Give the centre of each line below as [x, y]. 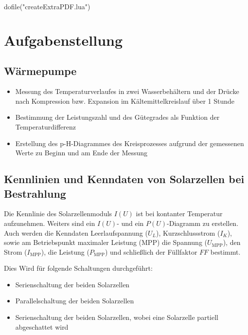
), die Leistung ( [65, 251]
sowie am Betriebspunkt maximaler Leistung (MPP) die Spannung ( [106, 242]
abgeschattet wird [42, 326]
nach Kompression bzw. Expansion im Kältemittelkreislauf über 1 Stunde [125, 101]
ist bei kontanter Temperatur [179, 214]
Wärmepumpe [40, 71]
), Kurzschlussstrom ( [188, 233]
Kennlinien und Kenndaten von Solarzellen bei [124, 179]
